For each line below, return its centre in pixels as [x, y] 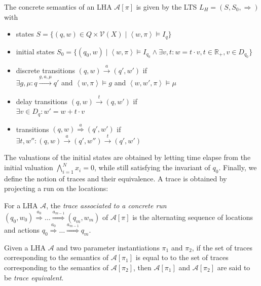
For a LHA [21, 205]
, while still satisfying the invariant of [152, 167]
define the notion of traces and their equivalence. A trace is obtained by [116, 178]
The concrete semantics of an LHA [58, 7]
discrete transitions [45, 70]
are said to [234, 267]
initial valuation [29, 167]
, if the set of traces [222, 247]
